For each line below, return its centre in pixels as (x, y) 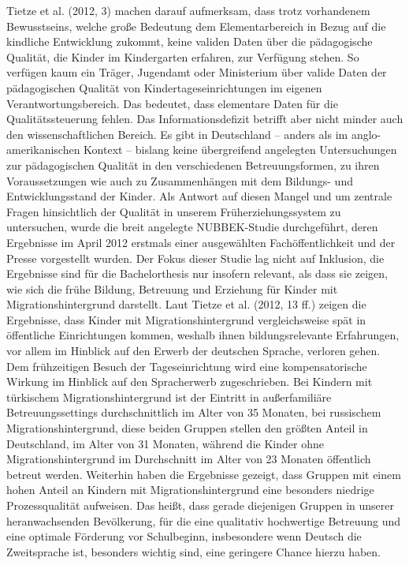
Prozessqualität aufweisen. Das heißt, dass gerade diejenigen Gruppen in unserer (201, 505)
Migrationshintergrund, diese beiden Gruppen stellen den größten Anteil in (187, 428)
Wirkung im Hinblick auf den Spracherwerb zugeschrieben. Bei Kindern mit (190, 382)
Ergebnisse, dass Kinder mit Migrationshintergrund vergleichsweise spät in (186, 319)
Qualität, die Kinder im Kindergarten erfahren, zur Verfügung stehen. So (183, 56)
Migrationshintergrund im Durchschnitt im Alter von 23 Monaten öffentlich (189, 459)
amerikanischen (43, 150)
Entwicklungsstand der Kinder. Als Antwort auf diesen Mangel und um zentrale (199, 196)
